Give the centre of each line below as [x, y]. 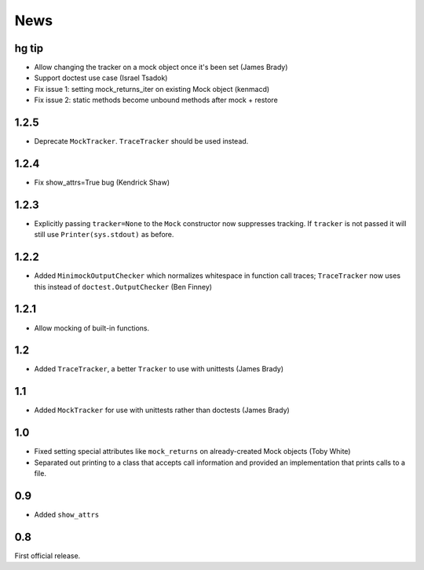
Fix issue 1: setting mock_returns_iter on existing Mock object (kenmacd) [152, 89]
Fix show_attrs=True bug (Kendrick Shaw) [102, 183]
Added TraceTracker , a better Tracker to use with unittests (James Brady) [159, 369]
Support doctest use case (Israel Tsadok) [101, 78]
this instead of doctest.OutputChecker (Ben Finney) [123, 287]
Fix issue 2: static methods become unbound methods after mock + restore [156, 100]
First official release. [48, 555]
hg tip [29, 48]
